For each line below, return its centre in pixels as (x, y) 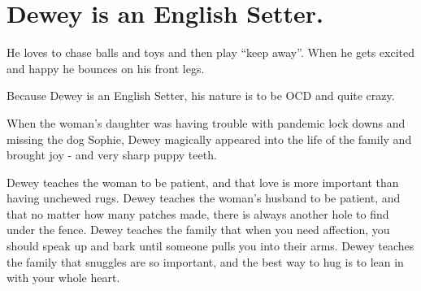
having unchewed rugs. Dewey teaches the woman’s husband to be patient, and (204, 198)
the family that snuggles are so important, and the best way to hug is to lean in (205, 261)
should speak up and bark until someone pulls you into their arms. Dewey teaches (210, 246)
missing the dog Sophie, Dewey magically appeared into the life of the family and (209, 139)
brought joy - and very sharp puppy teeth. (112, 155)
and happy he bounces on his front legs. (106, 68)
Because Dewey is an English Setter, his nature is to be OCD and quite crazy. (201, 96)
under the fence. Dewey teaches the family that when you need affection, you (198, 230)
